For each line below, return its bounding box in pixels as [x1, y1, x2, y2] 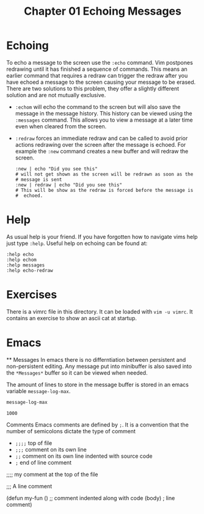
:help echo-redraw [6, 267, 53, 273]
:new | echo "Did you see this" [15, 166, 98, 172]
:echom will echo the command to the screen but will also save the [15, 103, 181, 111]
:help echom [6, 257, 37, 263]
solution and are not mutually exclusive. [6, 91, 106, 98]
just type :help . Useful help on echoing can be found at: [6, 240, 148, 247]
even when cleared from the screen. [15, 122, 107, 130]
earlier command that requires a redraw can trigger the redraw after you [6, 72, 188, 79]
